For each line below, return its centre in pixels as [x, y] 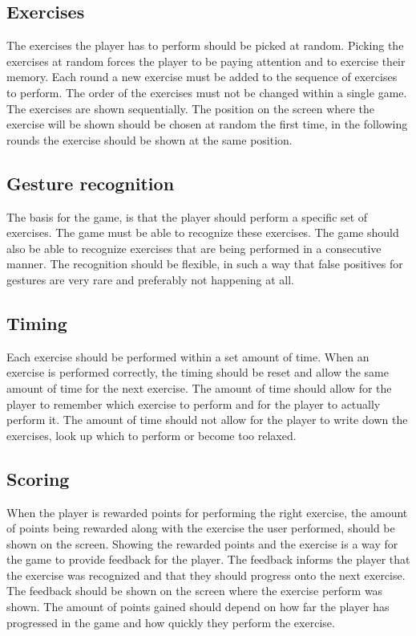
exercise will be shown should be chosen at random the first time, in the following [207, 124]
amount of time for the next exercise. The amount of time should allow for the [199, 387]
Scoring [38, 478]
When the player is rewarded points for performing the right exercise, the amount [207, 512]
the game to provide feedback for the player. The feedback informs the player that [208, 559]
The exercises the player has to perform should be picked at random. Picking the [205, 45]
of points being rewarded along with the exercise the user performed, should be [201, 528]
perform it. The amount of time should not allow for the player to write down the [207, 420]
